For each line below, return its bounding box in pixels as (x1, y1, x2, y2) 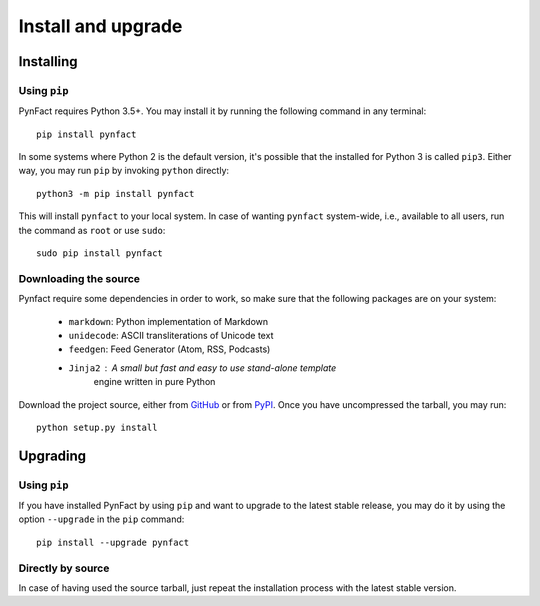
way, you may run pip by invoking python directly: (18, 165, 230, 177)
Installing (18, 53, 79, 70)
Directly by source (18, 561, 110, 575)
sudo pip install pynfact (36, 248, 164, 259)
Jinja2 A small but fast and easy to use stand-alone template (68, 361, 337, 374)
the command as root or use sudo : (18, 224, 166, 236)
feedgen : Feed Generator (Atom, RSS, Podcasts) (68, 343, 271, 355)
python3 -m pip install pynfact (36, 188, 195, 199)
